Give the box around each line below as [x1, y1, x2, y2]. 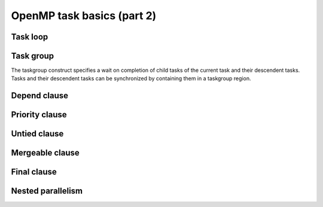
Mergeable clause [11, 148, 80, 158]
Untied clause [11, 129, 64, 139]
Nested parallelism [11, 186, 83, 196]
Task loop [11, 32, 48, 42]
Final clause [11, 167, 57, 177]
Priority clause [11, 109, 67, 120]
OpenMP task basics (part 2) [11, 9, 157, 22]
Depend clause [11, 90, 69, 101]
